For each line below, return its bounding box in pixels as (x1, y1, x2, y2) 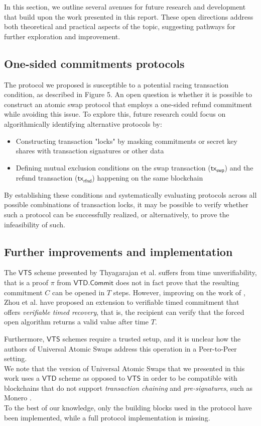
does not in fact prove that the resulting (115, 277, 239, 287)
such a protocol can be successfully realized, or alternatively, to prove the (4, 209, 229, 219)
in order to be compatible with (143, 373, 237, 383)
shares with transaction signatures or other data (16, 145, 164, 156)
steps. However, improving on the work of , (113, 287, 245, 297)
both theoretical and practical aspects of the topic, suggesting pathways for (4, 21, 235, 32)
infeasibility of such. (4, 219, 65, 229)
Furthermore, (4, 333, 45, 344)
